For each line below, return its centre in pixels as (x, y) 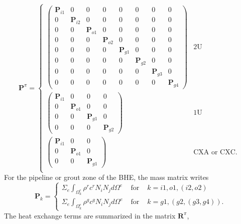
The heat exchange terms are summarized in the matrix (90, 215)
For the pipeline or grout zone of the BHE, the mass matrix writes (106, 177)
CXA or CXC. (215, 152)
